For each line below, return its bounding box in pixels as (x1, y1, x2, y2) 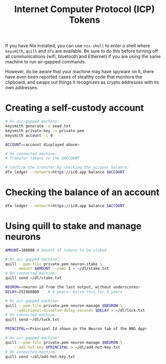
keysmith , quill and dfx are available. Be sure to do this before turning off (5, 48, 158, 54)
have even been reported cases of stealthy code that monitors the (5, 74, 142, 80)
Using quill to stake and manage (5, 220, 142, 231)
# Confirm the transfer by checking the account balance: (5, 165, 129, 170)
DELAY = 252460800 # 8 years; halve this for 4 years (5, 289, 123, 294)
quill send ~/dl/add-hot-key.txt (5, 354, 75, 359)
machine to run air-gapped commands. (5, 59, 87, 65)
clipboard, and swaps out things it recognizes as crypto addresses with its (5, 79, 159, 85)
